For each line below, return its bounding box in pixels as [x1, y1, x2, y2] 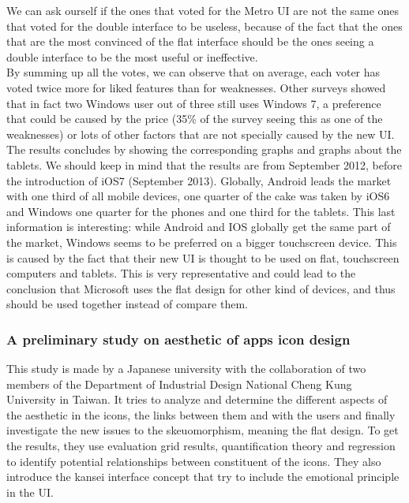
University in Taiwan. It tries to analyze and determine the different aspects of [6, 391, 388, 408]
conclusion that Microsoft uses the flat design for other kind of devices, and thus [6, 280, 396, 296]
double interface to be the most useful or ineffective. [6, 48, 258, 65]
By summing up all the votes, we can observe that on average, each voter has [6, 64, 381, 80]
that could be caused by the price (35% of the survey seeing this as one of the [6, 110, 383, 127]
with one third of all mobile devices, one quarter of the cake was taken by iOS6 [6, 188, 390, 204]
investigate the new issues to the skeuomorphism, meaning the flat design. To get [6, 422, 399, 438]
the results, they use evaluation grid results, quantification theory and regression [6, 438, 396, 454]
